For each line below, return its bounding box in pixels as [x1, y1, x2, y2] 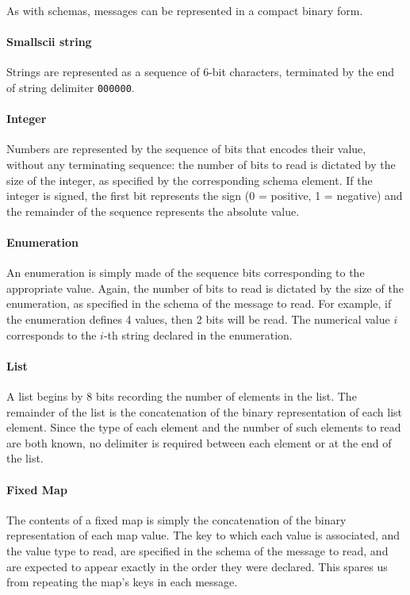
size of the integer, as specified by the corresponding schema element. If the [6, 171, 373, 188]
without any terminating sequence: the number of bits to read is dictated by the [6, 156, 396, 173]
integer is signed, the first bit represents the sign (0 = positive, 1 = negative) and [6, 187, 403, 204]
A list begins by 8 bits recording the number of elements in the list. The [6, 387, 357, 404]
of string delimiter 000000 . [6, 79, 135, 95]
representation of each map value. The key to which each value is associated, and [6, 527, 400, 543]
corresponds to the [6, 326, 97, 343]
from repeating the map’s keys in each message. [6, 574, 238, 590]
